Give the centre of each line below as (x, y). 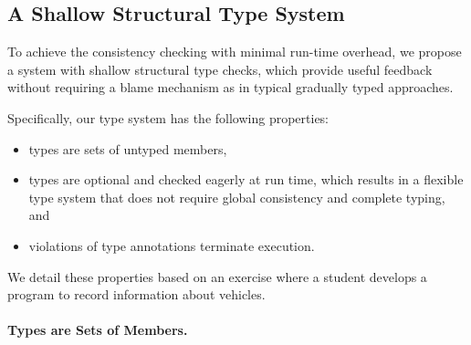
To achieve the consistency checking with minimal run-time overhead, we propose (235, 52)
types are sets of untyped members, (128, 148)
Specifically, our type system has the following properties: (168, 117)
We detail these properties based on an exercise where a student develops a (217, 276)
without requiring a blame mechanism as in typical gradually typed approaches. (230, 87)
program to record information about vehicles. (136, 294)
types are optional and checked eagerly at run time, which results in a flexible (246, 179)
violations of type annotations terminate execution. (172, 245)
